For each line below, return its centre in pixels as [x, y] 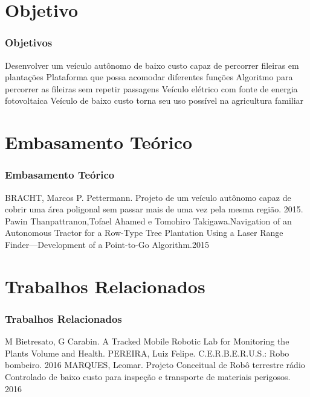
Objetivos [29, 43]
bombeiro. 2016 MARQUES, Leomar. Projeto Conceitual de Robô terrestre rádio [155, 365]
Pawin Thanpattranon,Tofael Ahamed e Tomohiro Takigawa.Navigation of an [148, 221]
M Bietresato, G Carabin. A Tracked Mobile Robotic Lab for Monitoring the [147, 341]
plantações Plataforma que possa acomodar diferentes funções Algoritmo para [149, 77]
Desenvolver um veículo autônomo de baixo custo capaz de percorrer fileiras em [152, 65]
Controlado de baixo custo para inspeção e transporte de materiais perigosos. [148, 376]
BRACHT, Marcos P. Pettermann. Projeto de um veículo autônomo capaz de [148, 197]
